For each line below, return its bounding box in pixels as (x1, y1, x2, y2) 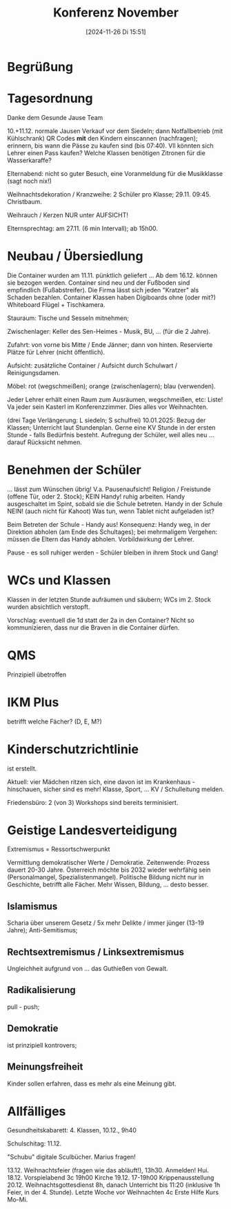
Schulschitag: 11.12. (7, 1139, 62, 1148)
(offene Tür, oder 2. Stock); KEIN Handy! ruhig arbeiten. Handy (7, 492, 185, 501)
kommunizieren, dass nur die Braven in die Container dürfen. (7, 623, 180, 632)
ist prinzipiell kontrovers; (7, 1041, 77, 1049)
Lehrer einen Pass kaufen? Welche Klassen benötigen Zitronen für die (7, 148, 205, 157)
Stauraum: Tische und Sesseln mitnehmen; (7, 314, 130, 322)
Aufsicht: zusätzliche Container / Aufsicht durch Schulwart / (7, 361, 178, 370)
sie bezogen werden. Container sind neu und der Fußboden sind (7, 278, 190, 287)
